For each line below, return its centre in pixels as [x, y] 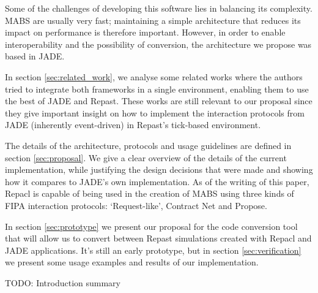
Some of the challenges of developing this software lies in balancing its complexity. [159, 8]
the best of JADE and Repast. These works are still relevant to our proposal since [159, 101]
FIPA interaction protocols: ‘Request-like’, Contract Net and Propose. [136, 205]
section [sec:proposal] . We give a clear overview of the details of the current [146, 157]
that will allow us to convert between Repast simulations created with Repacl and [158, 238]
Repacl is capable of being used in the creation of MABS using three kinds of [150, 193]
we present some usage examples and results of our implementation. [132, 262]
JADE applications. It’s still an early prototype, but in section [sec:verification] [153, 250]
